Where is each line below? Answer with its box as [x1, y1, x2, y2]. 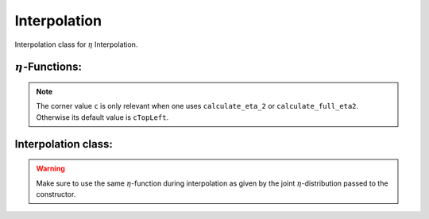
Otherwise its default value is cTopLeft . [36, 112, 169, 122]
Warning [36, 163, 65, 174]
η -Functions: [14, 60, 83, 74]
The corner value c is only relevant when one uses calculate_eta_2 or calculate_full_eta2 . [36, 102, 359, 111]
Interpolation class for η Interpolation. [14, 40, 138, 49]
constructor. [36, 189, 76, 198]
